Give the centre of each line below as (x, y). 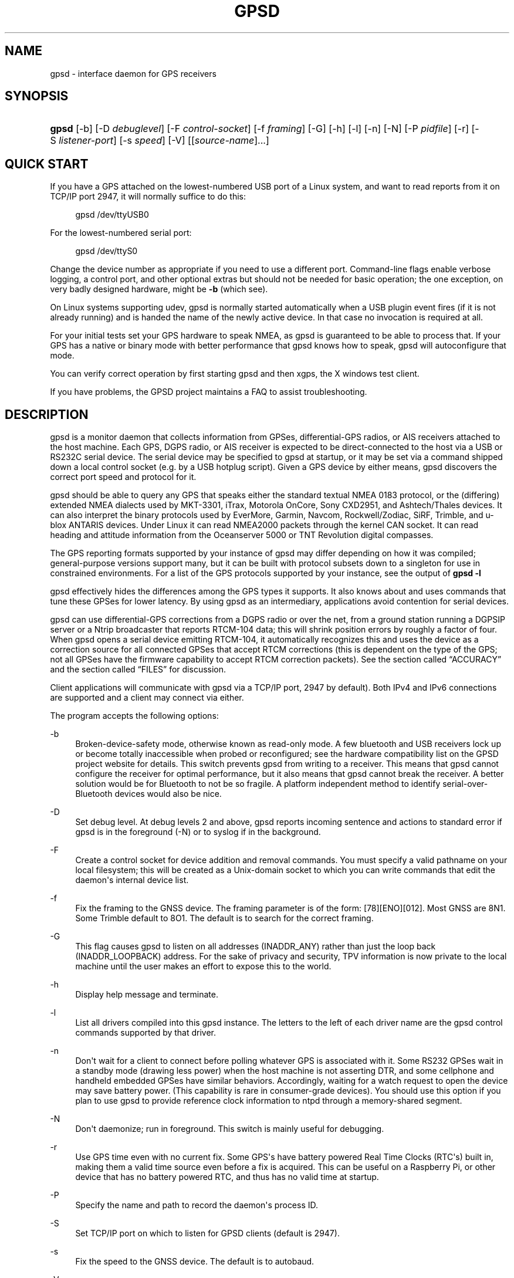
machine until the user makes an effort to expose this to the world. (203, 966)
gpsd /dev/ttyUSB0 (112, 215)
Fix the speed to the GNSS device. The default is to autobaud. (195, 1262)
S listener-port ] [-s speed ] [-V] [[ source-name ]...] (160, 141)
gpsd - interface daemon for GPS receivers (133, 73)
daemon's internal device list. (132, 880)
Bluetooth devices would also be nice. (148, 794)
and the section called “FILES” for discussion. (138, 670)
